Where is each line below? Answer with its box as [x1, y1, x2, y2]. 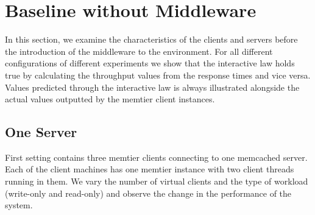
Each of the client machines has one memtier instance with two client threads [5, 163, 294, 175]
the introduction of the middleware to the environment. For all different [5, 44, 273, 57]
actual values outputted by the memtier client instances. [5, 93, 215, 105]
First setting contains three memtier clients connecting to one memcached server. [5, 150, 308, 163]
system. [5, 199, 33, 211]
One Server [5, 122, 77, 141]
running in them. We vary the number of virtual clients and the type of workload [5, 175, 308, 188]
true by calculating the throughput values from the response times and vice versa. [5, 68, 311, 81]
